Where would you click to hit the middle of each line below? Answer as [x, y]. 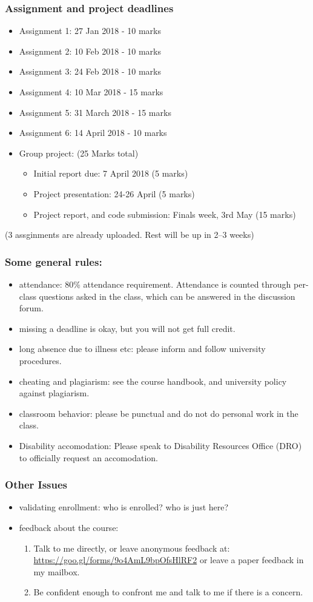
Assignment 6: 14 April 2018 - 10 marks [93, 133]
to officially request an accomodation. [88, 457]
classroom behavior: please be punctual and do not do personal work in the [159, 413]
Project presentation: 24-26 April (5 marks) [114, 193]
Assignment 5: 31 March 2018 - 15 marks [95, 112]
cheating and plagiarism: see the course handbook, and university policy [153, 381]
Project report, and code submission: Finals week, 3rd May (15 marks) [165, 214]
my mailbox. [57, 571]
